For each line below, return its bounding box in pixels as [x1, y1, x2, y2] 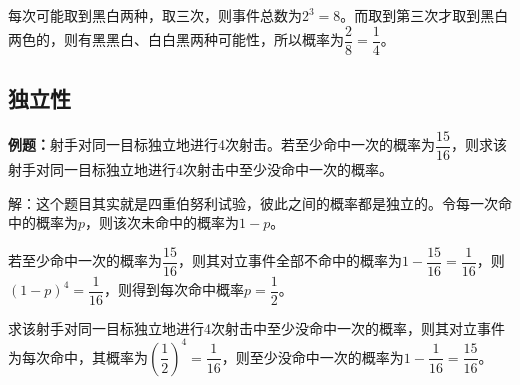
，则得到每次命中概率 [103, 279, 244, 300]
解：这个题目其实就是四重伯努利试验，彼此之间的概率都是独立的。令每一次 [8, 192, 498, 213]
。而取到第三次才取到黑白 [340, 5, 509, 25]
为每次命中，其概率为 [8, 346, 148, 367]
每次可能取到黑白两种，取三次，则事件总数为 [8, 5, 302, 25]
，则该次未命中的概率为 [85, 212, 240, 233]
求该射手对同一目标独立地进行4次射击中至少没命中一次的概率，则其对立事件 [8, 317, 505, 338]
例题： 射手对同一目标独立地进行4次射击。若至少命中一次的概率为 [8, 134, 435, 155]
